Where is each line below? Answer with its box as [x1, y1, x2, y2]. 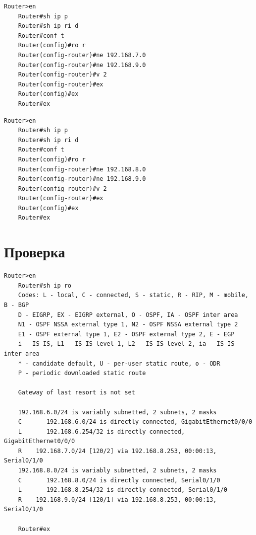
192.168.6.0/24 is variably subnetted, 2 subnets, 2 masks [18, 408, 217, 416]
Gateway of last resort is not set [18, 389, 135, 396]
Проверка [4, 241, 65, 262]
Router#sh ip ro [18, 282, 72, 289]
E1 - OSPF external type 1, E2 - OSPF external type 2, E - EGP [18, 330, 235, 338]
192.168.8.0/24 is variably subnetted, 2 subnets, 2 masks [18, 467, 217, 474]
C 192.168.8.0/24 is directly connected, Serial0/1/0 [18, 476, 220, 484]
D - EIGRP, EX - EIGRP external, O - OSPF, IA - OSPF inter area [18, 311, 238, 318]
